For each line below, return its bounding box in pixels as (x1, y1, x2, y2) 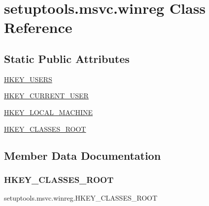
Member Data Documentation (4, 147, 161, 163)
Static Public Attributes (4, 51, 130, 66)
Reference (4, 17, 72, 37)
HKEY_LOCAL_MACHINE (4, 107, 93, 117)
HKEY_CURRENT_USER (4, 90, 89, 101)
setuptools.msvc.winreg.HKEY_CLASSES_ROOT (4, 193, 158, 203)
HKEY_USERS (4, 74, 52, 84)
